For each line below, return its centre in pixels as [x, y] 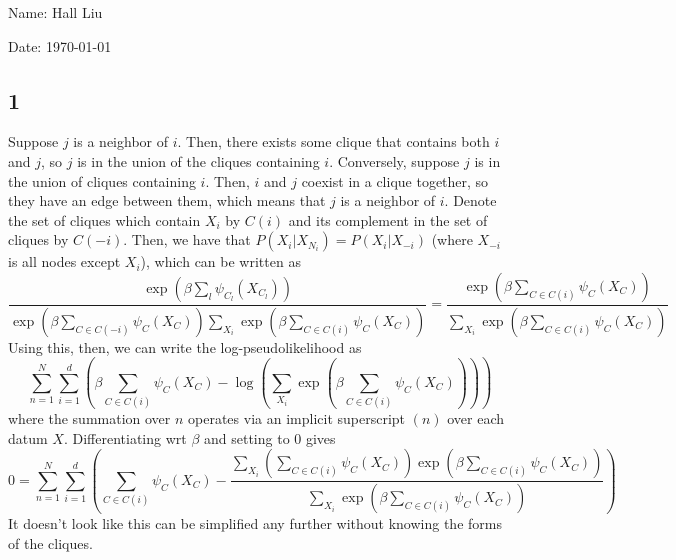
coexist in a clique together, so [395, 180]
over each [476, 418]
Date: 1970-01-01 [60, 45]
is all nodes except [64, 261]
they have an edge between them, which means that [167, 200]
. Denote [470, 200]
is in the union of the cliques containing [198, 160]
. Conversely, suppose [394, 160]
